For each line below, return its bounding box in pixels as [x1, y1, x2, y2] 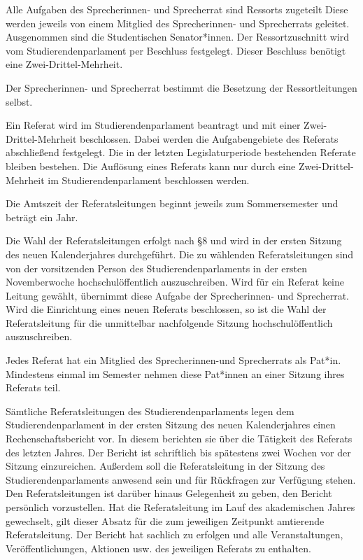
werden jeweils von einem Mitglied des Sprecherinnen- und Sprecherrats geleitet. [6, 15, 350, 30]
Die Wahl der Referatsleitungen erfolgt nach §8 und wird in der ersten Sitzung [6, 233, 342, 248]
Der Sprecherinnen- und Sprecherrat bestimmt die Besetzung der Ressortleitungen [6, 80, 357, 94]
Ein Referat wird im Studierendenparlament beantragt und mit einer [6, 118, 301, 132]
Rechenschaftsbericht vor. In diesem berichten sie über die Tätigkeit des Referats [6, 431, 353, 446]
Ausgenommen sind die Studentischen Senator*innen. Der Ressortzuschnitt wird [6, 29, 350, 44]
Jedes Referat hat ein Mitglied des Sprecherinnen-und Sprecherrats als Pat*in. [6, 353, 341, 367]
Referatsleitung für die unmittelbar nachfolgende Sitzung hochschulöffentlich [6, 315, 333, 330]
